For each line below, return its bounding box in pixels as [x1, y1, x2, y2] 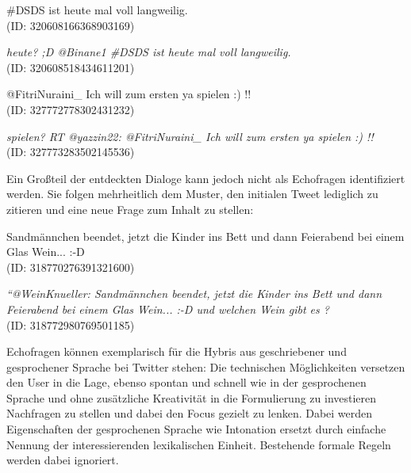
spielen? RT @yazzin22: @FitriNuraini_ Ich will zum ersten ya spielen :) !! [6, 128, 374, 144]
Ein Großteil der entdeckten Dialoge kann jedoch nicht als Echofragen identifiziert [6, 170, 405, 186]
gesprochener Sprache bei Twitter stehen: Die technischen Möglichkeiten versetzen [6, 358, 405, 375]
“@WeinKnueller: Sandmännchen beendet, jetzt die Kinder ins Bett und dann [6, 285, 382, 302]
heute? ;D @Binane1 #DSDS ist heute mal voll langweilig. [6, 44, 291, 60]
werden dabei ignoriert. [6, 452, 119, 468]
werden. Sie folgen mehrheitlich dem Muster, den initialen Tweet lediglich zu [6, 185, 378, 202]
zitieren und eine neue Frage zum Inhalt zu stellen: [6, 200, 254, 217]
